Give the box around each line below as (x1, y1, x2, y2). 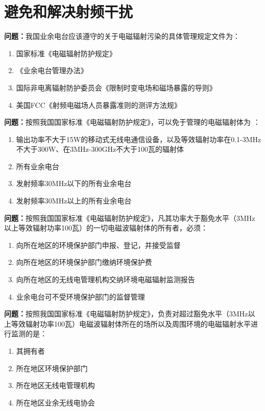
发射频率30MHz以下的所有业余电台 (16, 178, 132, 189)
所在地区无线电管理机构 (16, 380, 95, 391)
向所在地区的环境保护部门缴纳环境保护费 (16, 257, 152, 267)
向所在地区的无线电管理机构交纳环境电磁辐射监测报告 (16, 274, 195, 285)
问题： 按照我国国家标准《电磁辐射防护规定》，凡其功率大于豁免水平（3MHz (4, 212, 255, 223)
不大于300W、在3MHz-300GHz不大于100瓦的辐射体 (16, 144, 184, 154)
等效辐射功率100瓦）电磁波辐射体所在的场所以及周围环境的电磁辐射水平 (11, 318, 251, 329)
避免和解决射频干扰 (4, 1, 133, 22)
